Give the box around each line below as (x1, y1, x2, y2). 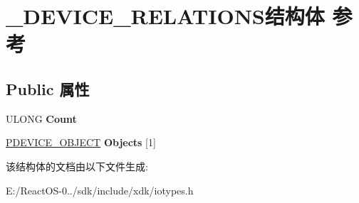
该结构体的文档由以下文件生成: (6, 158, 148, 173)
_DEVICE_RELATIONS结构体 (6, 1, 325, 31)
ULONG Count (6, 111, 77, 126)
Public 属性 (6, 77, 90, 99)
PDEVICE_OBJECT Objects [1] (6, 135, 156, 150)
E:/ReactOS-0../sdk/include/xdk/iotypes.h (6, 182, 194, 197)
